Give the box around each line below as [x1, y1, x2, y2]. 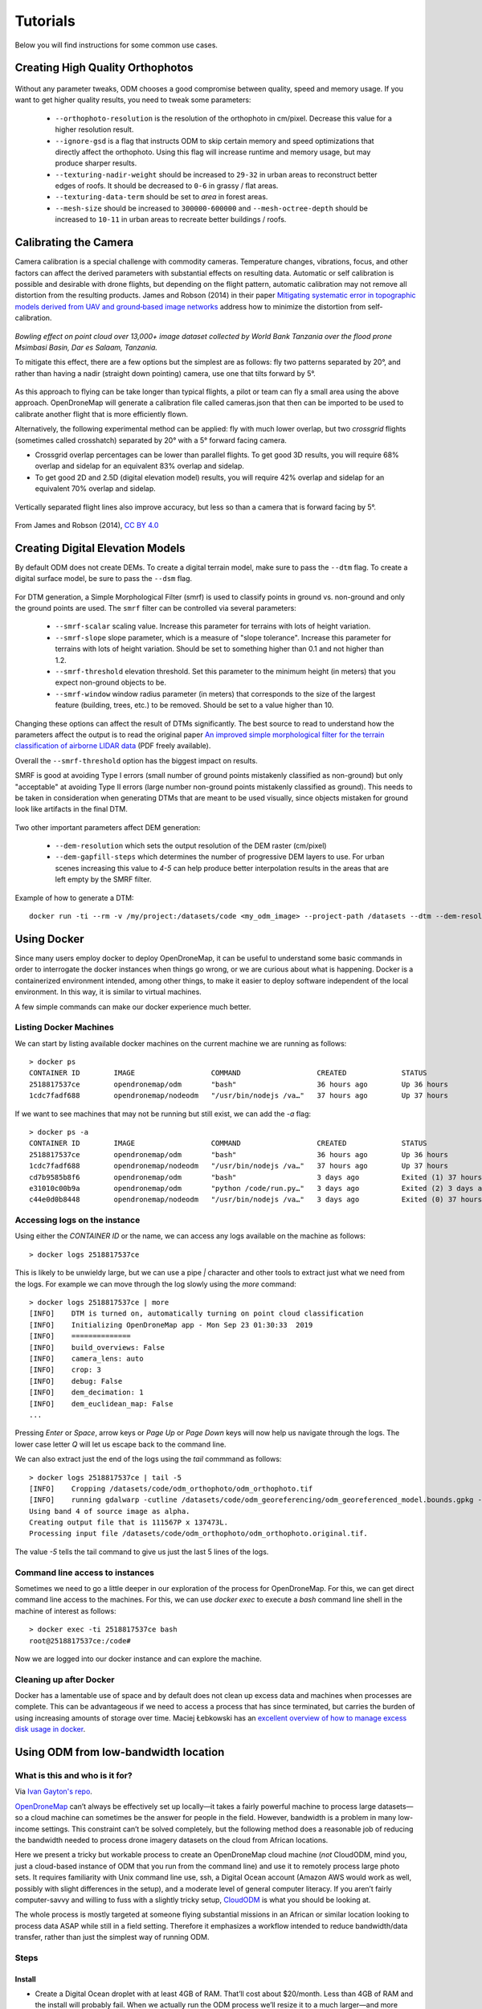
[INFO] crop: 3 [29, 1365, 102, 1374]
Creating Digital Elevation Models [14, 541, 186, 554]
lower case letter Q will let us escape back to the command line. [14, 1439, 227, 1449]
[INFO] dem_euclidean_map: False [29, 1399, 174, 1408]
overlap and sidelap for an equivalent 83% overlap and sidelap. [35, 461, 245, 471]
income [14, 1824, 40, 1834]
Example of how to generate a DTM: [14, 893, 134, 902]
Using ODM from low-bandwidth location [14, 1745, 225, 1759]
